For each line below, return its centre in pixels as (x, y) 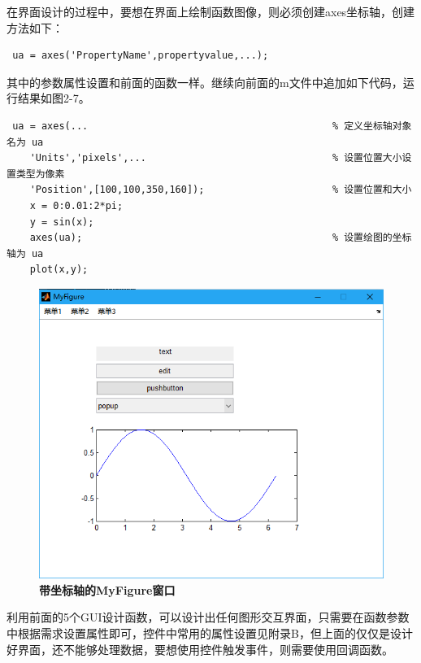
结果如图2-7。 (54, 98)
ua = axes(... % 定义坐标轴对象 (212, 126)
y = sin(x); (62, 222)
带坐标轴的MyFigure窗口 (107, 589)
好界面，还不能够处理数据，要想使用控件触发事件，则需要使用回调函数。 (200, 649)
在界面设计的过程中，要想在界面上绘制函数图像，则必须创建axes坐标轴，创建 (211, 11)
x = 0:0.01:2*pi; (76, 205)
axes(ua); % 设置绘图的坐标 (221, 238)
